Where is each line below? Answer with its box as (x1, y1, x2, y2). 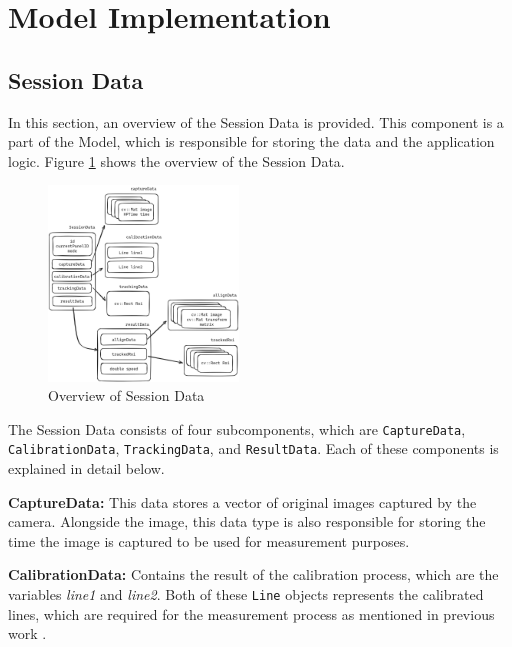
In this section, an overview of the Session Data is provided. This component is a (8, 111, 504, 132)
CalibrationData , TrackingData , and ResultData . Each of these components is (8, 438, 499, 459)
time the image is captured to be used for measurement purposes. (8, 530, 410, 551)
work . (8, 623, 47, 644)
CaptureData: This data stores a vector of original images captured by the (8, 491, 477, 512)
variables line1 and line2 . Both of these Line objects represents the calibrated (8, 583, 484, 604)
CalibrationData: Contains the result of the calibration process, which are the (8, 564, 499, 585)
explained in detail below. (8, 458, 165, 479)
